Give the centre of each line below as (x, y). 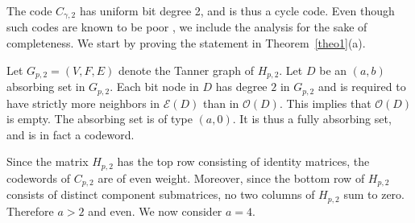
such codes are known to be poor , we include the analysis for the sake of (187, 27)
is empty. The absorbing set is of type (100, 119)
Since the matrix (48, 161)
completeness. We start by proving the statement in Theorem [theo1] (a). (186, 43)
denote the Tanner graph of (186, 70)
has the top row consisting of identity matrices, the (243, 161)
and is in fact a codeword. (71, 134)
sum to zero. (374, 194)
